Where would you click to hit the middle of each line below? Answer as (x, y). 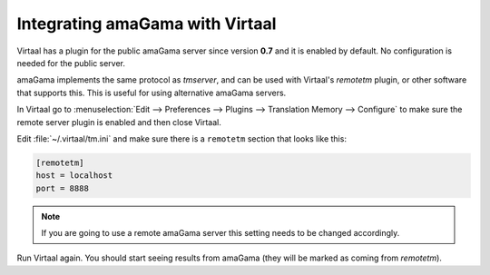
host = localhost (74, 176)
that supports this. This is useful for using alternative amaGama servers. (152, 93)
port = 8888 (63, 188)
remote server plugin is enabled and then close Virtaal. (119, 122)
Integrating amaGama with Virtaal (147, 24)
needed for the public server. (71, 63)
